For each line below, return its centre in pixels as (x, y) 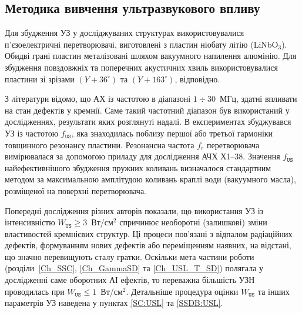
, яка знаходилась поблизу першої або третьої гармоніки (172, 133)
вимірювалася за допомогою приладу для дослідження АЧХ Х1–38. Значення (142, 156)
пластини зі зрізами (40, 79)
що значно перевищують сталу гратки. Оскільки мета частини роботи (130, 256)
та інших (274, 291)
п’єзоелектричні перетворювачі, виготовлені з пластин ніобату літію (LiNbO (142, 44)
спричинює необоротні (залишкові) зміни (193, 222)
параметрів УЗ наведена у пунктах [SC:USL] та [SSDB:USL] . (114, 303)
